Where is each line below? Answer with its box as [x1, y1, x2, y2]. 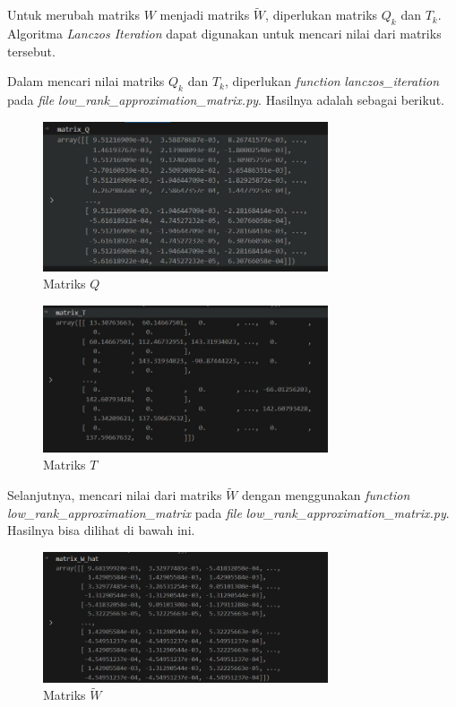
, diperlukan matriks [265, 5, 378, 24]
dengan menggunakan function [241, 486, 410, 504]
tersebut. [7, 41, 56, 60]
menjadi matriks [159, 5, 250, 24]
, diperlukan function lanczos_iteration [224, 72, 440, 91]
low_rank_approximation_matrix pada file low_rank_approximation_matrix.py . [7, 503, 450, 522]
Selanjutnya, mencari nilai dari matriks [7, 486, 222, 504]
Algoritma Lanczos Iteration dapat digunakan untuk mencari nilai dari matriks [7, 24, 442, 43]
